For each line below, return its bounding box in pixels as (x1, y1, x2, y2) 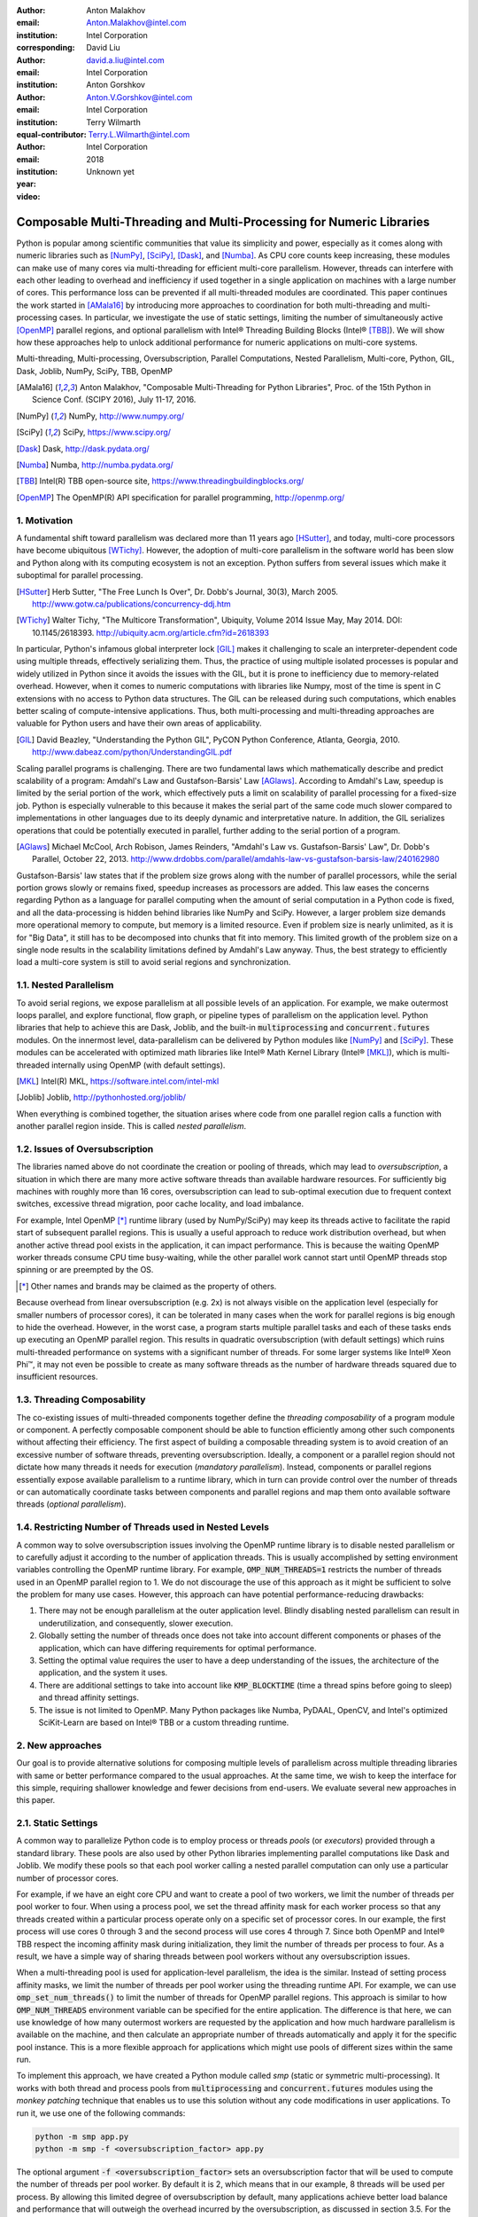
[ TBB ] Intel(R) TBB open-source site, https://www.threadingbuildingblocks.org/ (16, 475, 305, 487)
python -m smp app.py (35, 2131, 129, 2142)
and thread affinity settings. (38, 1692, 139, 1703)
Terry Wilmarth (86, 116, 141, 128)
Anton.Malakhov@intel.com (86, 18, 187, 28)
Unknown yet (86, 167, 135, 177)
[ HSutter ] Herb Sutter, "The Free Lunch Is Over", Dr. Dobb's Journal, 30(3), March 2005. (16, 586, 338, 597)
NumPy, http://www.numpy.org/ (68, 411, 185, 421)
